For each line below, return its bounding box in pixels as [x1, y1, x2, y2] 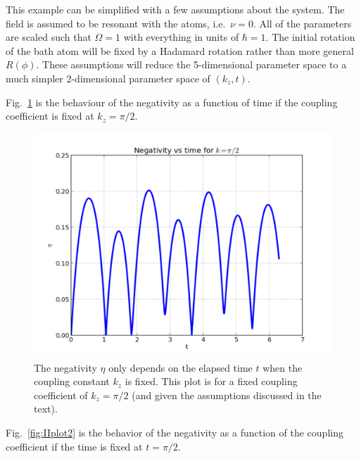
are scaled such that [6, 30, 91, 44]
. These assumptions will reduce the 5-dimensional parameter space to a [36, 57, 347, 72]
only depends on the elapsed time [108, 360, 253, 375]
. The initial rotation [265, 30, 355, 44]
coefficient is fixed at [6, 108, 94, 123]
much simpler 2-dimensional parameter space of [6, 70, 210, 85]
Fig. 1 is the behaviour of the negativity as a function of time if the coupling [6, 94, 338, 109]
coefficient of [34, 387, 88, 402]
